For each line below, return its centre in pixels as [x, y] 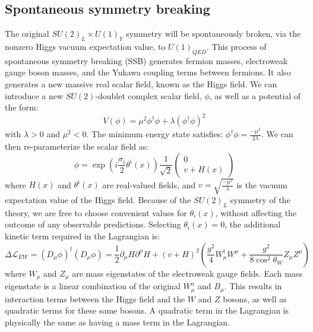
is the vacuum [262, 184]
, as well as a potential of [255, 95]
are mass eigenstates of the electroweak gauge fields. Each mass [187, 273]
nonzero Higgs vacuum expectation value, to [85, 46]
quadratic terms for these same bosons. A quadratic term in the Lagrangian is [147, 310]
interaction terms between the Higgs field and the [95, 298]
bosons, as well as [255, 298]
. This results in [253, 286]
